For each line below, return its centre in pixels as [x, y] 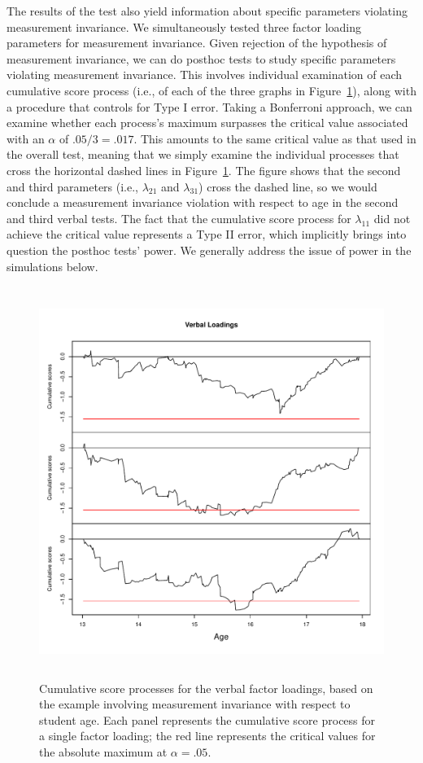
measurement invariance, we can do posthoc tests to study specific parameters [201, 58]
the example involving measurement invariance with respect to [195, 704]
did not [392, 218]
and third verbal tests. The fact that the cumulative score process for [179, 218]
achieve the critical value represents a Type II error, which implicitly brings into [207, 234]
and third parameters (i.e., [72, 186]
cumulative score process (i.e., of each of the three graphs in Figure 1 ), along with [211, 90]
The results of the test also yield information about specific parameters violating [207, 11]
